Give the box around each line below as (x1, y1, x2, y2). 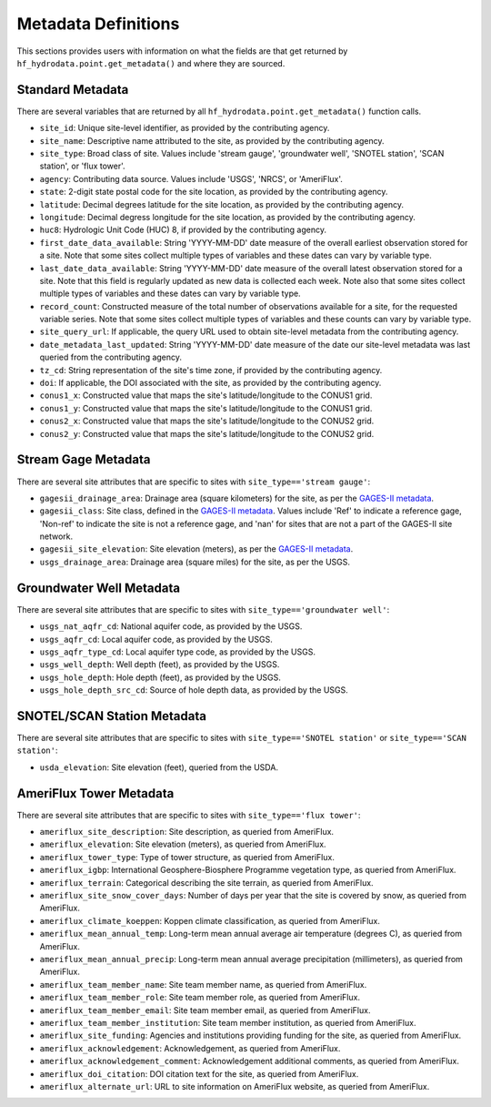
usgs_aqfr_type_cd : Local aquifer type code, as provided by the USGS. (39, 646, 316, 657)
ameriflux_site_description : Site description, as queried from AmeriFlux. (39, 827, 335, 838)
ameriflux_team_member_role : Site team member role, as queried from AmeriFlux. (39, 992, 361, 1003)
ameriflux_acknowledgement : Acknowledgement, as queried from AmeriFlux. (39, 1042, 341, 1053)
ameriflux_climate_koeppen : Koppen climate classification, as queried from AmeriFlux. (39, 915, 381, 926)
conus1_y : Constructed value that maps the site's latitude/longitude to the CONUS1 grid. (39, 402, 373, 413)
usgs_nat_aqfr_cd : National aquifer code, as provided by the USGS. (39, 621, 303, 632)
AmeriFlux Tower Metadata (16, 786, 175, 801)
